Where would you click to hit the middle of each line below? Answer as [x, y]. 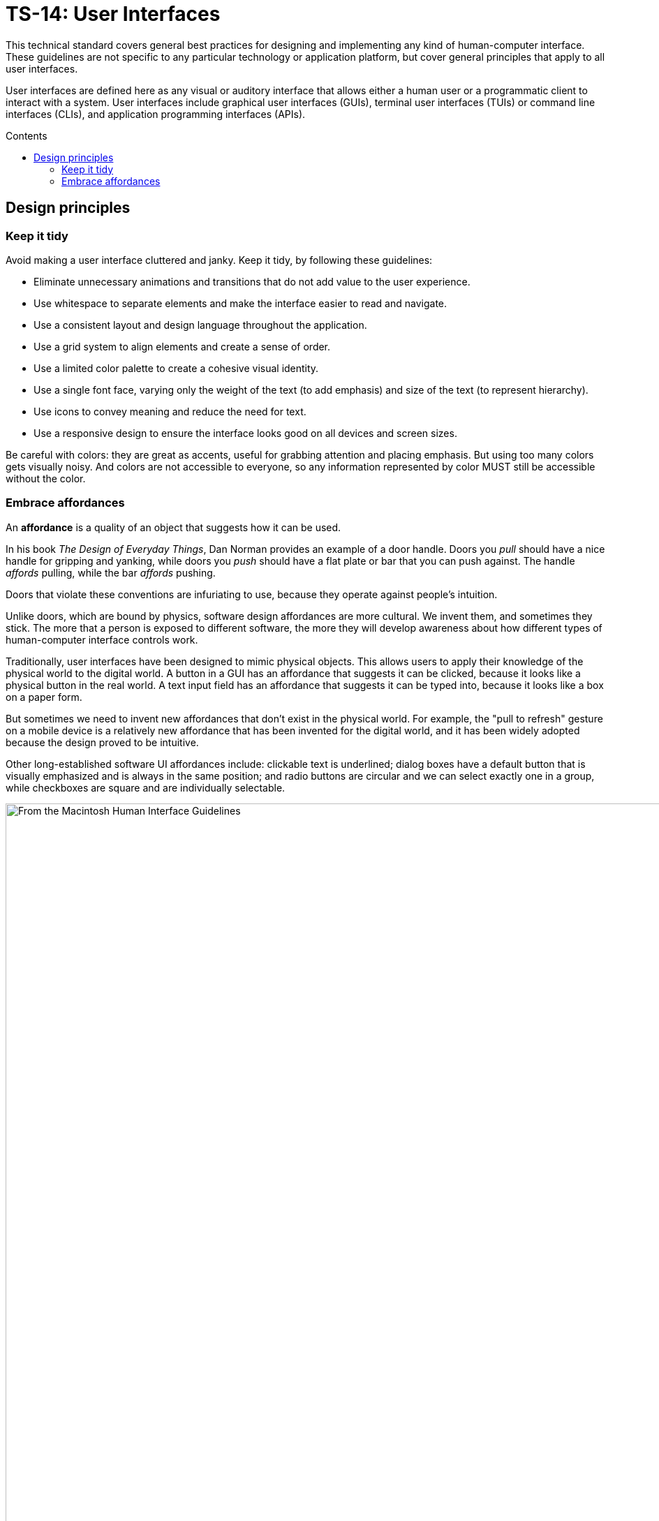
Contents [27, 135]
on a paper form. [44, 697]
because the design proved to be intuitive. [102, 742]
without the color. [46, 478]
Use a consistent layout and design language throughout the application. [200, 325]
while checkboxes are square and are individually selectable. [146, 787]
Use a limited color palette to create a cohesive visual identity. [176, 368]
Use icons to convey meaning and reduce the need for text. [170, 411]
